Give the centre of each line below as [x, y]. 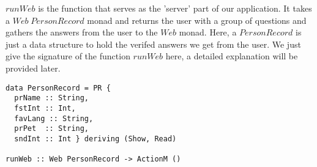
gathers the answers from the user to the [82, 32]
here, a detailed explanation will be [232, 56]
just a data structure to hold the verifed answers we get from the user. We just [153, 44]
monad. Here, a [208, 32]
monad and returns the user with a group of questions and [197, 20]
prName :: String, [52, 98]
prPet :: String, [52, 129]
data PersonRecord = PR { [58, 88]
